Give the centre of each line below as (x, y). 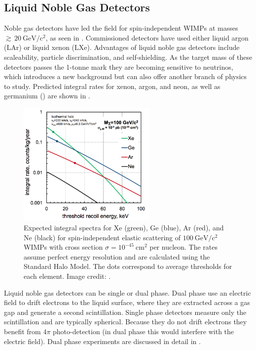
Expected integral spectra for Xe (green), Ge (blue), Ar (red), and (124, 228)
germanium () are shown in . (47, 96)
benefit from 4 (25, 331)
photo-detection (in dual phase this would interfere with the (144, 331)
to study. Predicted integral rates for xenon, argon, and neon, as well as (112, 86)
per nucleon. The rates (184, 247)
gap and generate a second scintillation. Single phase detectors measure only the (125, 312)
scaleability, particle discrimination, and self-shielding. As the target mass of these (128, 57)
